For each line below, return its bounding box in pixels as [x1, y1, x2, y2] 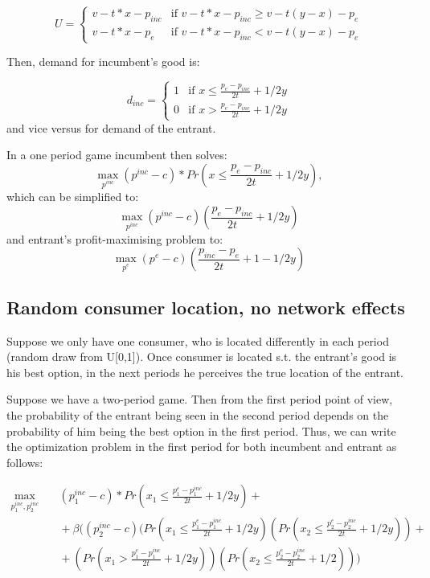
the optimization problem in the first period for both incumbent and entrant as [6, 438, 397, 455]
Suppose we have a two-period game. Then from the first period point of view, [6, 391, 393, 408]
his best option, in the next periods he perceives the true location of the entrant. [6, 363, 403, 380]
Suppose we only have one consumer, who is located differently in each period [6, 332, 389, 349]
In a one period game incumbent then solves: [6, 146, 227, 163]
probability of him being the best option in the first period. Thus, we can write [6, 422, 396, 439]
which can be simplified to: [6, 188, 139, 205]
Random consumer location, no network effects [6, 294, 405, 319]
